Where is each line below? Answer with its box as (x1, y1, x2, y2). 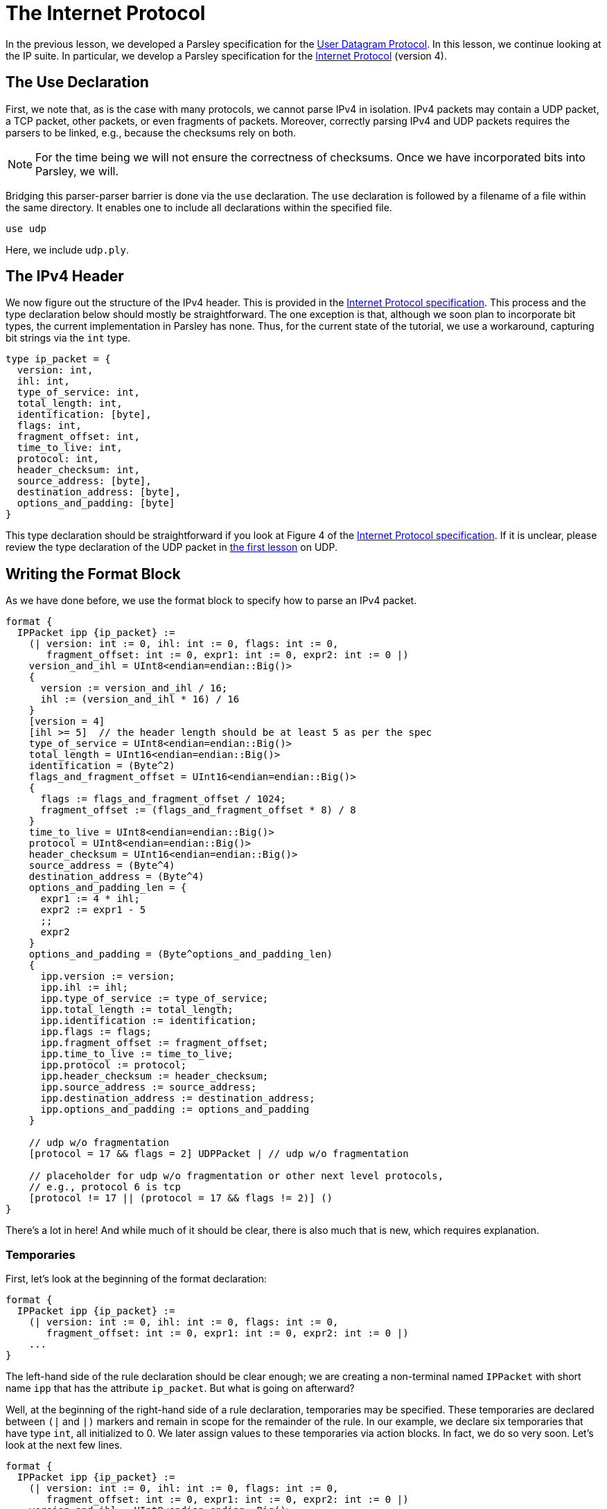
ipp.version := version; (40, 971, 175, 982)
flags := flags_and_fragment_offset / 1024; (40, 793, 286, 805)
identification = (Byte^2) (28, 760, 175, 772)
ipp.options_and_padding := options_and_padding (40, 1104, 310, 1115)
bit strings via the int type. (6, 332, 131, 344)
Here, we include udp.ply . (6, 243, 130, 256)
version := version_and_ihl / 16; (40, 682, 228, 694)
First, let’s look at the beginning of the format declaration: (6, 1273, 267, 1285)
